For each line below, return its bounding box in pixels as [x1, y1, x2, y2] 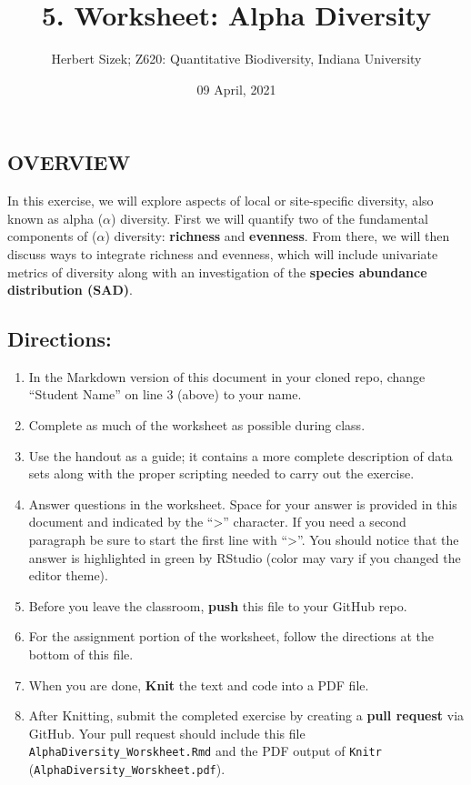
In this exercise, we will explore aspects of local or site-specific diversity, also [7, 191, 434, 210]
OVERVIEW [7, 148, 131, 176]
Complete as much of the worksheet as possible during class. [28, 416, 366, 435]
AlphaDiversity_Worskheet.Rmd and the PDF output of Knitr [28, 741, 382, 760]
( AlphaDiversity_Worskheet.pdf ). [28, 760, 225, 779]
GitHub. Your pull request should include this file [28, 723, 306, 742]
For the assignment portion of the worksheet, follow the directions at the [28, 627, 434, 646]
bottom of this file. [28, 645, 134, 664]
